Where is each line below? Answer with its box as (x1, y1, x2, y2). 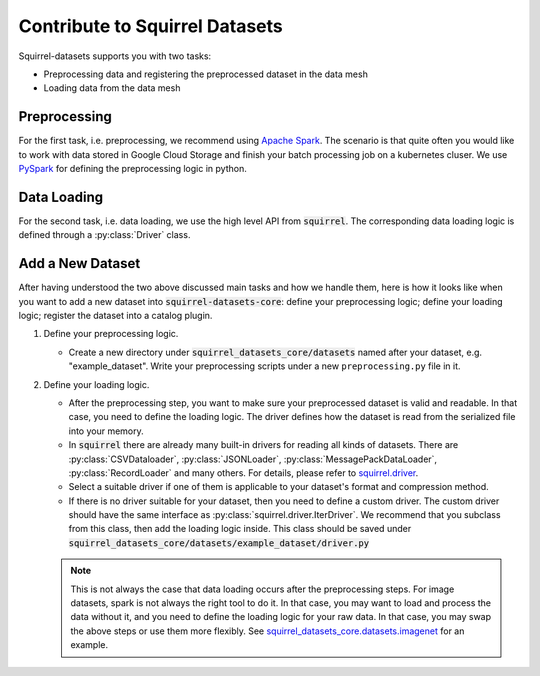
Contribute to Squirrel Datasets (18, 15, 284, 37)
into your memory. (68, 425, 144, 437)
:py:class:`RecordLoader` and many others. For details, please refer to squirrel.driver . (68, 466, 419, 479)
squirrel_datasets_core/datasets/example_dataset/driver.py (68, 537, 370, 549)
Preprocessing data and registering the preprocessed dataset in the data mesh (43, 68, 369, 80)
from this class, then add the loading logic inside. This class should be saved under (68, 523, 412, 535)
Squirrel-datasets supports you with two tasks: (18, 50, 212, 62)
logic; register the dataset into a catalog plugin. (18, 310, 213, 321)
